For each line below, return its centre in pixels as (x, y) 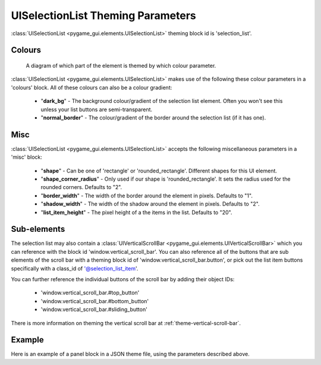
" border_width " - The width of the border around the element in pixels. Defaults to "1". (147, 196)
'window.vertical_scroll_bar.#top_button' (90, 293)
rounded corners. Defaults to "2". (81, 187)
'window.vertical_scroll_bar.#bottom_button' (95, 301)
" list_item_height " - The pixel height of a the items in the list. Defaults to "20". (136, 212)
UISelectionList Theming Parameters (103, 15)
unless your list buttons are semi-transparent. (97, 109)
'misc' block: (27, 157)
